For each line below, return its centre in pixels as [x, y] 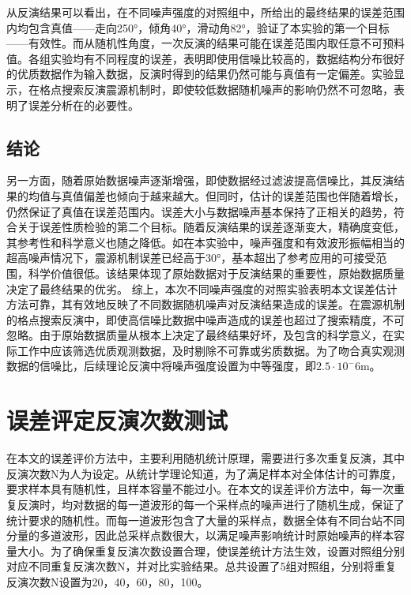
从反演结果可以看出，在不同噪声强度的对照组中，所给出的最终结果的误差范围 [205, 12]
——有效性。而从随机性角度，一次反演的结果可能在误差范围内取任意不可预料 [205, 43]
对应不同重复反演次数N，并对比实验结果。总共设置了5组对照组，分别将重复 [202, 566]
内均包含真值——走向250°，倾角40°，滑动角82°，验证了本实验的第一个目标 [198, 27]
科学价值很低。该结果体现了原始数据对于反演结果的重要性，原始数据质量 [216, 273]
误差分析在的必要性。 [83, 105]
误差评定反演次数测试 [117, 420]
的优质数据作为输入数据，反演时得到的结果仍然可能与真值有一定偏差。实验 [200, 74]
